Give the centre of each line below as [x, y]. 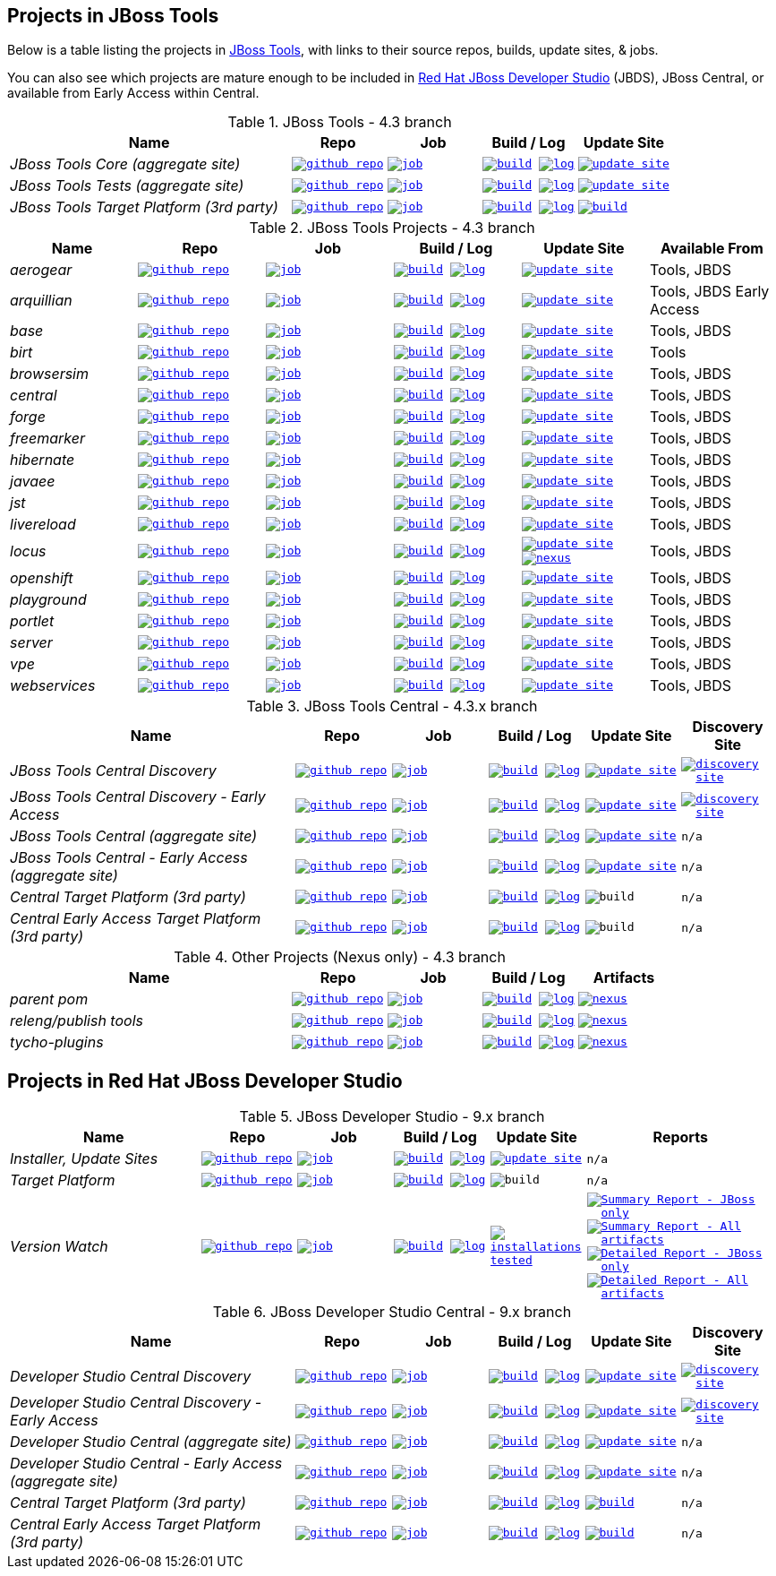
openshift [42, 578]
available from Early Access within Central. [133, 93]
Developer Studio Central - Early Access [146, 1464]
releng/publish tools [77, 1021]
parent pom [49, 999]
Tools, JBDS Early [709, 292]
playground [48, 600]
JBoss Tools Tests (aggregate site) [127, 186]
